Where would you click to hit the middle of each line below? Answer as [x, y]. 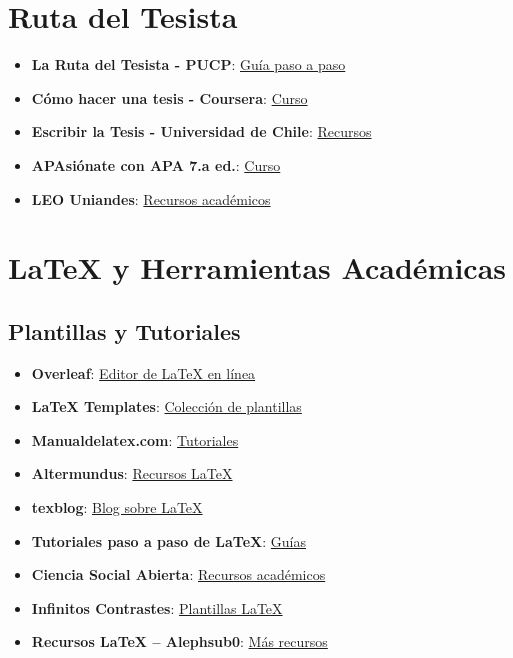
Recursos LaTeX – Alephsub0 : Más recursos [179, 641]
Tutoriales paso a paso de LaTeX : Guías [169, 540]
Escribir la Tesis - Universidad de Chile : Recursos [201, 131]
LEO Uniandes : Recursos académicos [151, 198]
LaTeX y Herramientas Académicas [257, 267]
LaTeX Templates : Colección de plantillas [166, 406]
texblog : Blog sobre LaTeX [117, 507]
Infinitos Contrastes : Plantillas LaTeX [157, 607]
